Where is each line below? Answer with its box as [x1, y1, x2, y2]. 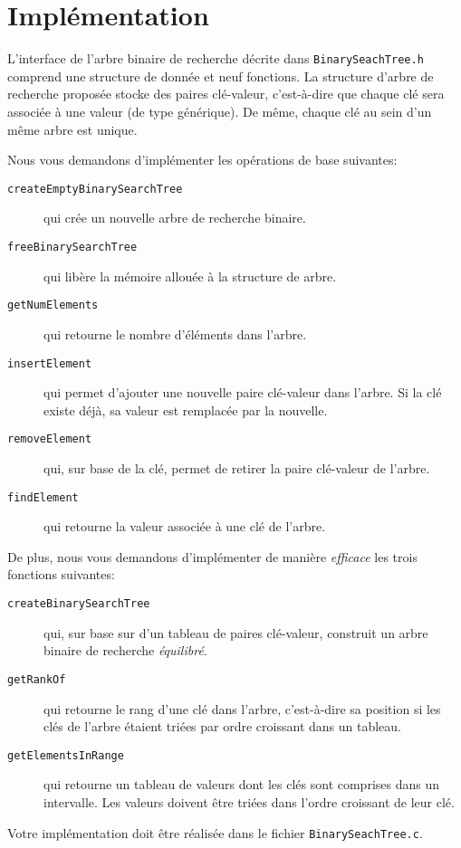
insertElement [7, 357, 92, 370]
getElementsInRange [7, 748, 124, 762]
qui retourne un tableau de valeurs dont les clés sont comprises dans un [43, 775, 440, 794]
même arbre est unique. [7, 119, 138, 138]
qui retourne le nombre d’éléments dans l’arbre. [43, 324, 307, 343]
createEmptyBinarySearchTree [7, 182, 183, 195]
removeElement [7, 433, 92, 446]
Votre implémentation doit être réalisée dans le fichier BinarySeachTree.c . [7, 823, 423, 842]
